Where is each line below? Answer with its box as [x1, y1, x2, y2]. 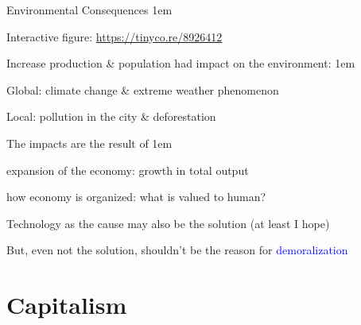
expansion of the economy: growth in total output [6, 161, 249, 178]
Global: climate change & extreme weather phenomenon [6, 81, 279, 98]
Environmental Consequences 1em [6, 2, 173, 17]
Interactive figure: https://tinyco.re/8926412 [6, 28, 223, 44]
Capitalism [6, 288, 127, 321]
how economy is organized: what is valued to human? [6, 188, 266, 205]
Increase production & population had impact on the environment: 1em [6, 55, 355, 72]
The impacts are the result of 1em [6, 134, 173, 151]
